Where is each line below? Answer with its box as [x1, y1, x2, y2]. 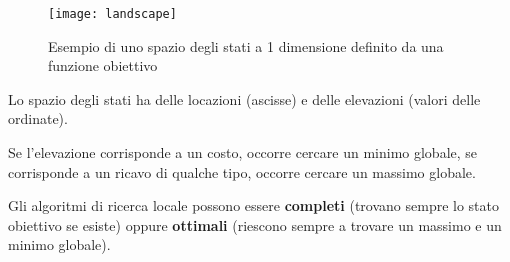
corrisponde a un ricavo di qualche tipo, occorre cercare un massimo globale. [8, 161, 476, 182]
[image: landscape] [48, 7, 177, 21]
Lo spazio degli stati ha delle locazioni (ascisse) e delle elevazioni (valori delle [8, 88, 481, 109]
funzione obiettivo [48, 55, 158, 76]
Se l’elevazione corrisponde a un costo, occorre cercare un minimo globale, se [8, 142, 478, 163]
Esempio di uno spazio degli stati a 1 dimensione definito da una [48, 35, 444, 56]
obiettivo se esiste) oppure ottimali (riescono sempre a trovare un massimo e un [8, 214, 502, 235]
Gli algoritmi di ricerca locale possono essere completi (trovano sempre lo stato [8, 195, 499, 216]
